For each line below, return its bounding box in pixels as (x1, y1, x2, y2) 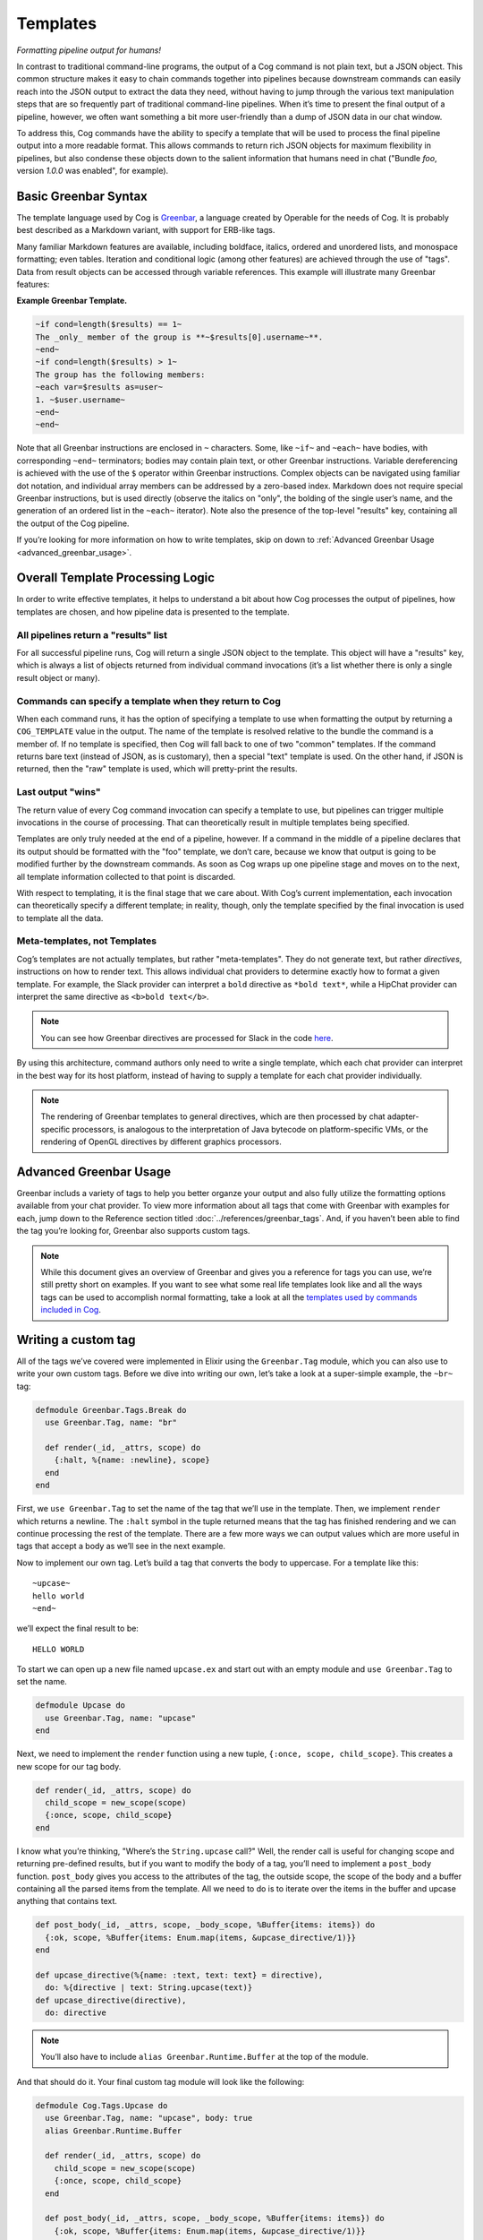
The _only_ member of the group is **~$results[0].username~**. (35, 332, 324, 342)
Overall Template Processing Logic (16, 570, 215, 586)
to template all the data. (16, 912, 104, 923)
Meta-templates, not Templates (16, 935, 157, 947)
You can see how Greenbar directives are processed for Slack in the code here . (40, 1032, 334, 1043)
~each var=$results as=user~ (35, 382, 164, 392)
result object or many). (16, 672, 100, 683)
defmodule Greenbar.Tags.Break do (35, 1405, 187, 1415)
